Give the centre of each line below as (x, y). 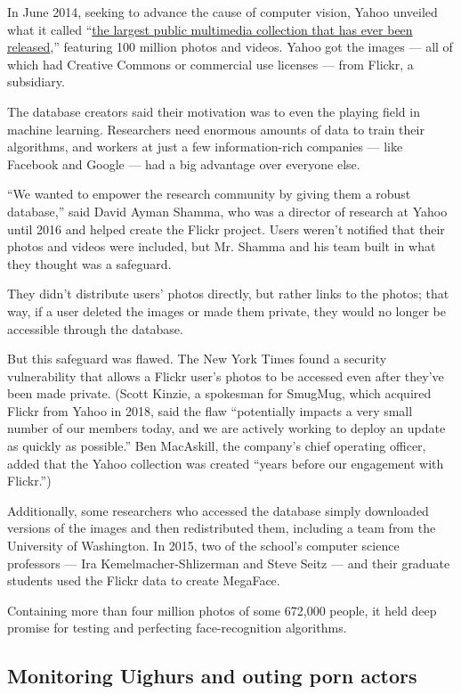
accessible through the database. (95, 328)
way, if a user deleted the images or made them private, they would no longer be (226, 310)
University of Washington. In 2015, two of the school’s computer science (203, 546)
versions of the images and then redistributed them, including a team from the (222, 528)
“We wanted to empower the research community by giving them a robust (209, 194)
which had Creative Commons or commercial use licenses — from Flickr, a (210, 64)
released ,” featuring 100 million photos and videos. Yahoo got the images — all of (230, 47)
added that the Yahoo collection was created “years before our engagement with (226, 463)
